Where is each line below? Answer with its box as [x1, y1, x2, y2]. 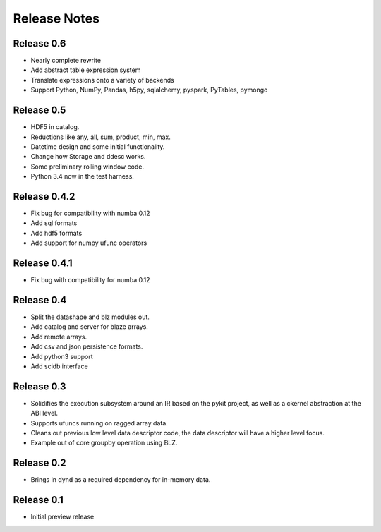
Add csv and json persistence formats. [30, 342, 143, 351]
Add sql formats [30, 219, 78, 227]
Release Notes [13, 11, 100, 26]
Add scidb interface [30, 362, 88, 370]
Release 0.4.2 [13, 191, 75, 202]
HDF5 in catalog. [30, 123, 80, 131]
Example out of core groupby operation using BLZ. [30, 438, 178, 447]
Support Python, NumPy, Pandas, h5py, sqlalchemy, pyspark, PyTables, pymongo [30, 85, 268, 95]
